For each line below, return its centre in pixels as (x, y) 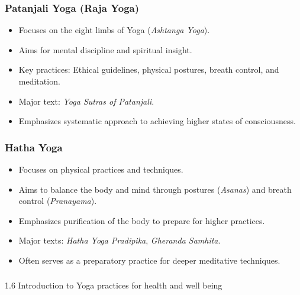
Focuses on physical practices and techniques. (101, 169)
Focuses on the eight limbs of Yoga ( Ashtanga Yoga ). (114, 30)
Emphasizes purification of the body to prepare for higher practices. (142, 220)
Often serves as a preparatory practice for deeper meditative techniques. (149, 260)
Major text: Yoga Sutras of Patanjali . (86, 101)
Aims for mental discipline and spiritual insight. (105, 49)
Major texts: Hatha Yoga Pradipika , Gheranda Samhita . (120, 240)
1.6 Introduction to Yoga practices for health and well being (114, 285)
